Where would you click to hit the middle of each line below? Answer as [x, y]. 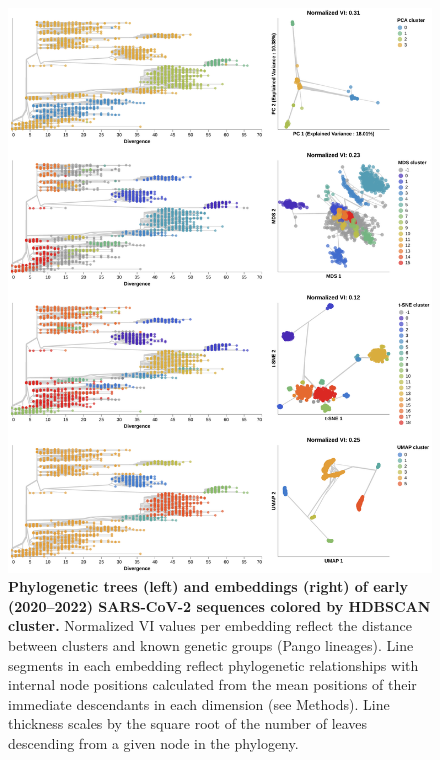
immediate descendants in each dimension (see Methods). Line [199, 703]
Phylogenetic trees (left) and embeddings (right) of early [208, 586]
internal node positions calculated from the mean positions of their [212, 684]
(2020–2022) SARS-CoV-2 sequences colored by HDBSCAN [219, 605]
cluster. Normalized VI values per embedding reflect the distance [210, 625]
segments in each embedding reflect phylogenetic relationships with [213, 664]
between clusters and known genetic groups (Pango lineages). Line [211, 644]
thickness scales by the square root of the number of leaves [188, 723]
